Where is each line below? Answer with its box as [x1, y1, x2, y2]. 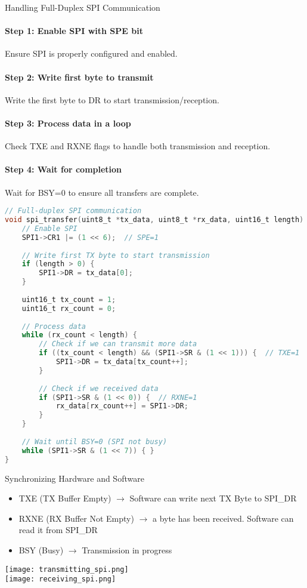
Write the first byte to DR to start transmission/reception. [5, 93, 219, 106]
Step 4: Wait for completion [5, 163, 122, 176]
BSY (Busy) [18, 543, 64, 556]
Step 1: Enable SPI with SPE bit [5, 24, 143, 37]
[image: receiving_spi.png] [5, 575, 116, 584]
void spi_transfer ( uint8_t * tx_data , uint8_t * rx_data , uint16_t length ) [5, 216, 304, 224]
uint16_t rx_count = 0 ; [21, 304, 116, 313]
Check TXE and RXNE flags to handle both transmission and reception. [5, 140, 271, 152]
